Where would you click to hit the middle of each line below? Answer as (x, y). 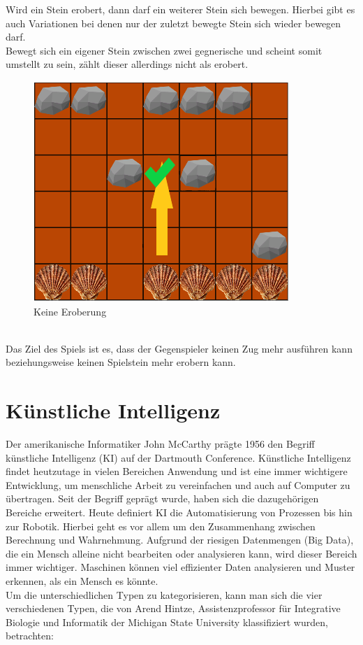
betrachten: (30, 636)
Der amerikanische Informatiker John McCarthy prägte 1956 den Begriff (160, 444)
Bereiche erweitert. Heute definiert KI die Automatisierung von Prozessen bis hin (179, 512)
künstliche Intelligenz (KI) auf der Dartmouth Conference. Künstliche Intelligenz (178, 457)
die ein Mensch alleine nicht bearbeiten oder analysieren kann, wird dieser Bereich (181, 553)
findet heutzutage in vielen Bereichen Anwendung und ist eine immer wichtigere (177, 471)
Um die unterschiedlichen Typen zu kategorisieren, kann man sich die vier (164, 594)
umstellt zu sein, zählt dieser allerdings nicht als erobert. (127, 64)
